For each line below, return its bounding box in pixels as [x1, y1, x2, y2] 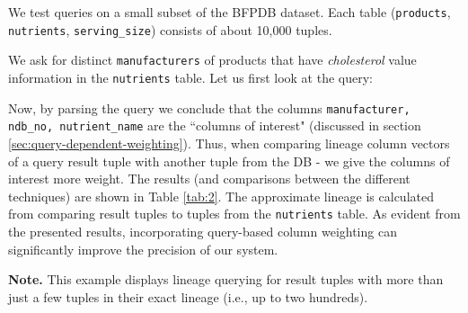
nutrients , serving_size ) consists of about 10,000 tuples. [8, 20, 332, 39]
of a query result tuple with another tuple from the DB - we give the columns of [8, 151, 450, 170]
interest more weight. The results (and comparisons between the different [8, 169, 411, 188]
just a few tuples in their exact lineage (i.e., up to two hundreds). [8, 287, 368, 306]
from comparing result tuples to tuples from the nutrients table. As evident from [8, 204, 461, 223]
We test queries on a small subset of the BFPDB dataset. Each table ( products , [8, 3, 451, 21]
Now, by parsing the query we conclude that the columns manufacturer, [8, 98, 411, 117]
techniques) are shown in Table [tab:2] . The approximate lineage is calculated [8, 186, 434, 205]
